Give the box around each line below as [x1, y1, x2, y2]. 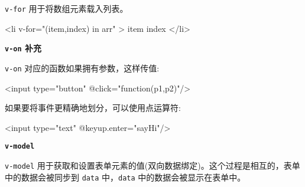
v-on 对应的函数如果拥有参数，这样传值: [5, 61, 160, 74]
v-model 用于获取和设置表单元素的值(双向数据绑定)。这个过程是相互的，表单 [5, 159, 300, 171]
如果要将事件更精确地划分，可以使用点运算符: [5, 101, 181, 114]
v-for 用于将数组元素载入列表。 [5, 2, 128, 14]
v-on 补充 [5, 42, 42, 54]
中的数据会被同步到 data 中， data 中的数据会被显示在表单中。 [5, 170, 246, 183]
